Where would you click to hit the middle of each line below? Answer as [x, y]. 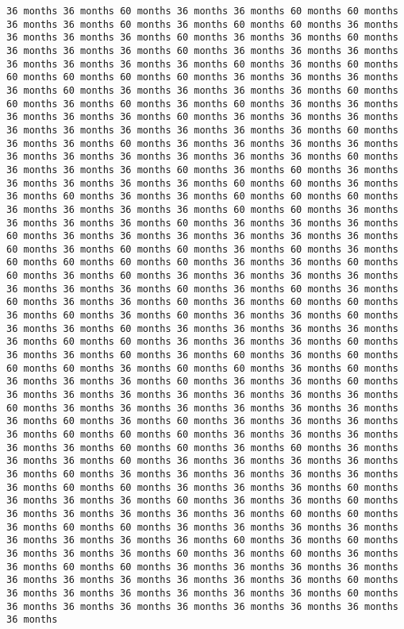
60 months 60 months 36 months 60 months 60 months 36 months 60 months [202, 368]
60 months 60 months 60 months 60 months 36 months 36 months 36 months [202, 77]
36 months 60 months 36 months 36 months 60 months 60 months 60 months [202, 197]
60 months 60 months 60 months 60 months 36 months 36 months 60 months [202, 262]
